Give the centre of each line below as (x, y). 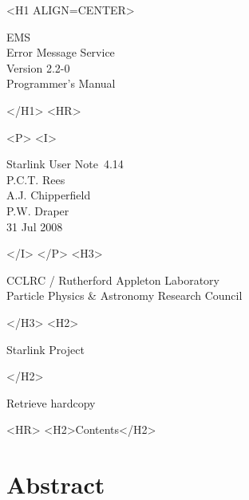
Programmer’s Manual (61, 83)
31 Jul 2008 (35, 226)
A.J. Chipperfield (49, 195)
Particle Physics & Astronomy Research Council (125, 295)
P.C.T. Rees (36, 179)
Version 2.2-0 (38, 67)
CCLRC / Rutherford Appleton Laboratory (113, 280)
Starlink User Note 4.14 (65, 164)
